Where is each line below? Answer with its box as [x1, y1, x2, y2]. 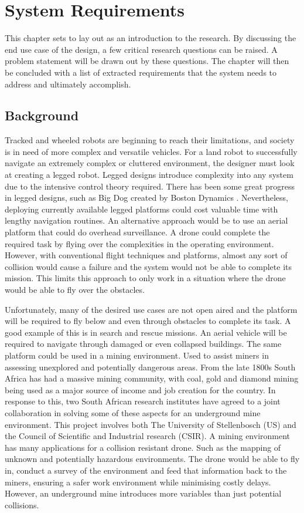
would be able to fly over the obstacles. [5, 283, 145, 296]
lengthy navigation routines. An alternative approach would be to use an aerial [5, 214, 288, 227]
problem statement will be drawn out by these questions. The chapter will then [5, 55, 289, 67]
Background [5, 106, 79, 124]
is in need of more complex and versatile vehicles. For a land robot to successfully [5, 145, 298, 157]
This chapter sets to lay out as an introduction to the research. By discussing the [5, 32, 296, 44]
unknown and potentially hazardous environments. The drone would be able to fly [5, 453, 300, 465]
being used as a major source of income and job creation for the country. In [5, 383, 276, 396]
